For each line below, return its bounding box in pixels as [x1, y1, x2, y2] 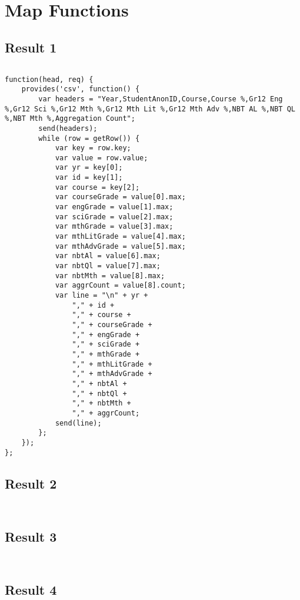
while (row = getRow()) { [38, 134, 140, 143]
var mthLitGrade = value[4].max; [55, 232, 186, 241]
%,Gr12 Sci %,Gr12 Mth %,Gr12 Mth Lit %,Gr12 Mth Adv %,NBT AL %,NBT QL [5, 104, 295, 113]
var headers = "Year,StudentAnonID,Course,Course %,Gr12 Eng [38, 94, 283, 103]
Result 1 [5, 38, 57, 56]
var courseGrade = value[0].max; [55, 193, 186, 202]
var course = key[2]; [55, 183, 140, 192]
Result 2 [5, 474, 57, 492]
